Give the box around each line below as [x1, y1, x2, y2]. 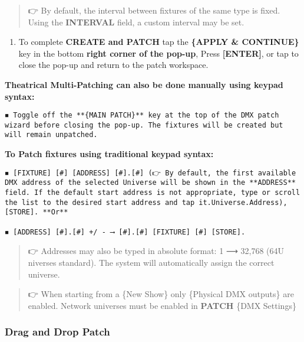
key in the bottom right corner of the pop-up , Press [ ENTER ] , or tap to [18, 47, 299, 59]
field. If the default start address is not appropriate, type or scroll [5, 188, 300, 197]
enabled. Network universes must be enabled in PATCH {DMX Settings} [28, 299, 296, 311]
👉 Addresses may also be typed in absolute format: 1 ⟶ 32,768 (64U [28, 245, 285, 257]
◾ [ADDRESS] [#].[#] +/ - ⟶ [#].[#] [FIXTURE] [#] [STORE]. [5, 227, 246, 236]
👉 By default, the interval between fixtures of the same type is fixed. [28, 4, 280, 16]
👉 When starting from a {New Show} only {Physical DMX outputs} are [28, 288, 294, 300]
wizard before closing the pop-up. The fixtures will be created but [5, 120, 283, 129]
